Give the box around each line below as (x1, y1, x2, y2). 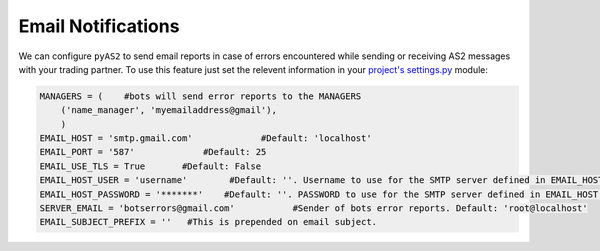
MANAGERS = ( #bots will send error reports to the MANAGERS (39, 90, 362, 102)
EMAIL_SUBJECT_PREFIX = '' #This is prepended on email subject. (39, 216, 378, 228)
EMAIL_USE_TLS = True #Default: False (39, 160, 262, 172)
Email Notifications (18, 15, 180, 37)
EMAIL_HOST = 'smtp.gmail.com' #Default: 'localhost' (39, 133, 372, 144)
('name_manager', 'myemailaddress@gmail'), (60, 105, 277, 116)
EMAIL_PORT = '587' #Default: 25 (39, 146, 267, 158)
